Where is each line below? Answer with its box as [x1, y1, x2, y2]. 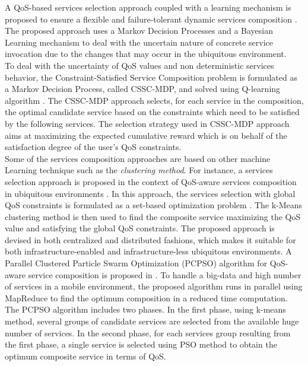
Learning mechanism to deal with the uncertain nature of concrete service [5, 36, 274, 48]
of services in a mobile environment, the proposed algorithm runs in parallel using [5, 280, 303, 292]
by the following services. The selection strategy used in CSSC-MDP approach [5, 117, 290, 129]
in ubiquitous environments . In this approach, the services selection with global [5, 187, 296, 199]
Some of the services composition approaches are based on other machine [5, 152, 271, 164]
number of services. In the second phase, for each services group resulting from [5, 326, 291, 339]
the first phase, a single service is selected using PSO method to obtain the [5, 338, 277, 351]
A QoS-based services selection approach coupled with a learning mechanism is [5, 1, 291, 13]
